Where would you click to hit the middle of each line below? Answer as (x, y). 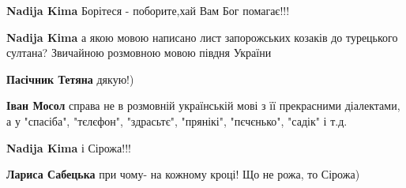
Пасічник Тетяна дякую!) (70, 79)
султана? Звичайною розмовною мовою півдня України (139, 53)
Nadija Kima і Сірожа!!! (69, 147)
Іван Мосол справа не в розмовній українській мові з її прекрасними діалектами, (203, 105)
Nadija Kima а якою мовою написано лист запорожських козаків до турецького (202, 37)
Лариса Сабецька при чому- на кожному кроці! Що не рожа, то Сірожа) (183, 174)
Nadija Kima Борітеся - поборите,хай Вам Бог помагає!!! (148, 10)
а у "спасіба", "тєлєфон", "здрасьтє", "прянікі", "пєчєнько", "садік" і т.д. (177, 120)
